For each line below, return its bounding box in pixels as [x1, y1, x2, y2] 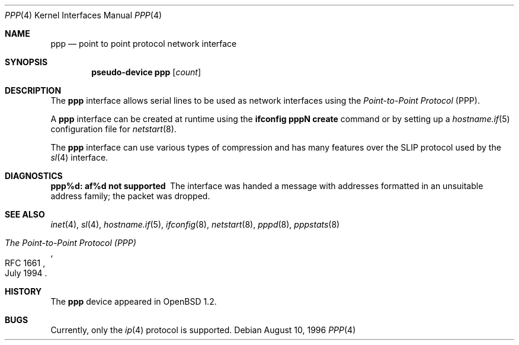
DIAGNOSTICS [5, 171, 63, 181]
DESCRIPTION [5, 85, 62, 95]
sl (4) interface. [50, 152, 108, 162]
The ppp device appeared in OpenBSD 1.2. [50, 296, 217, 306]
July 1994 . [5, 268, 47, 278]
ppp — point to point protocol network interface [50, 39, 237, 49]
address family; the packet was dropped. [50, 191, 210, 201]
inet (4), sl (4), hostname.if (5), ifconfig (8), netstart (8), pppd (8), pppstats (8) [50, 219, 340, 229]
